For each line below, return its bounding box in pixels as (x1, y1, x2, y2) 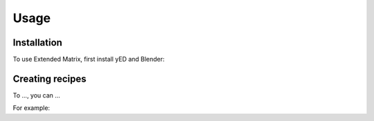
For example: (12, 104, 51, 112)
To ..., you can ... (12, 91, 60, 100)
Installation (12, 37, 62, 48)
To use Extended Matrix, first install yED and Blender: (12, 55, 166, 64)
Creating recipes (12, 73, 87, 84)
